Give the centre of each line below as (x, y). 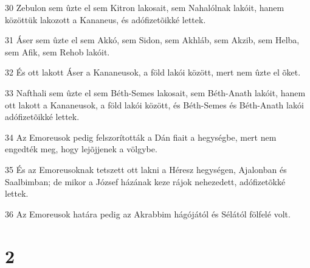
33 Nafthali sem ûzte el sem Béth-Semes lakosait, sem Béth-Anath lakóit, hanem (155, 92)
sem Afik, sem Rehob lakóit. (57, 51)
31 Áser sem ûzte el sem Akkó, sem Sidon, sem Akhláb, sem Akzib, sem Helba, (152, 40)
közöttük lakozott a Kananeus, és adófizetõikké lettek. (105, 19)
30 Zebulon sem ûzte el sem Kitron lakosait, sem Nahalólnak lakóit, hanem (145, 7)
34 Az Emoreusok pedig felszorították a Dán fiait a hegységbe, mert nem (141, 137)
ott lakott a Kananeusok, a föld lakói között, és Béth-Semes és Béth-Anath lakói (154, 104)
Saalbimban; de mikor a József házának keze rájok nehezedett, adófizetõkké (145, 181)
